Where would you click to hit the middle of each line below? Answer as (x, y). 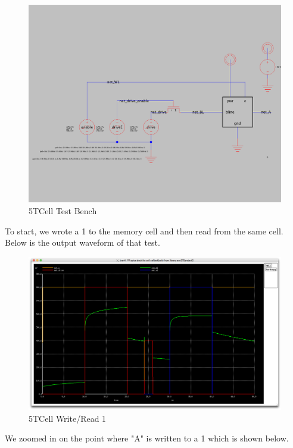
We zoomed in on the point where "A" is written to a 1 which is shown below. (147, 438)
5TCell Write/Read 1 (68, 418)
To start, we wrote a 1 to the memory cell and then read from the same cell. (144, 231)
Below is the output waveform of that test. (82, 242)
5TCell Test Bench (63, 211)
